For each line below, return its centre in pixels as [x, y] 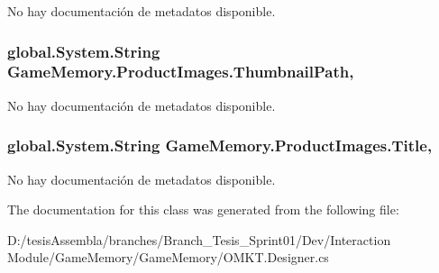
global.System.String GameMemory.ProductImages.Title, [220, 146]
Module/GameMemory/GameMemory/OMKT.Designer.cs [168, 257]
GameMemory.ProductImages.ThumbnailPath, [181, 72]
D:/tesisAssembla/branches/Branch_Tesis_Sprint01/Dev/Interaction [199, 239]
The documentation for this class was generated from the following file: [203, 209]
